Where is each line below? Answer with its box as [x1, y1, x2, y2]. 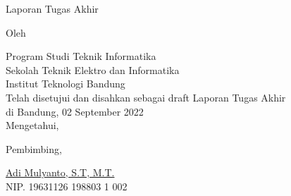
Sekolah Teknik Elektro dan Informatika [6, 62, 180, 77]
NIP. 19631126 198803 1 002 [6, 178, 128, 193]
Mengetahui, [6, 118, 59, 133]
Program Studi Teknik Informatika [6, 49, 156, 63]
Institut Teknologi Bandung [6, 76, 125, 91]
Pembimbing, [6, 141, 62, 156]
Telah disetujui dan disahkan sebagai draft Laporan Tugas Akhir [6, 90, 286, 104]
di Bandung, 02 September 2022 [6, 104, 144, 118]
